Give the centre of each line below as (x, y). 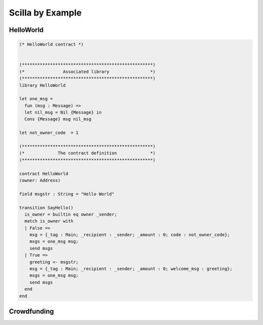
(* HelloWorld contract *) (51, 44)
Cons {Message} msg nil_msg (58, 119)
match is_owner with (49, 221)
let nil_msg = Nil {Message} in (63, 112)
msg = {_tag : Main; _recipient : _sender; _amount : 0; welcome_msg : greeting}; (131, 269)
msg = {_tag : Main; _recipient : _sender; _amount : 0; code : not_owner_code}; (130, 235)
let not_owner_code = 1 (49, 133)
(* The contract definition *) (87, 153)
